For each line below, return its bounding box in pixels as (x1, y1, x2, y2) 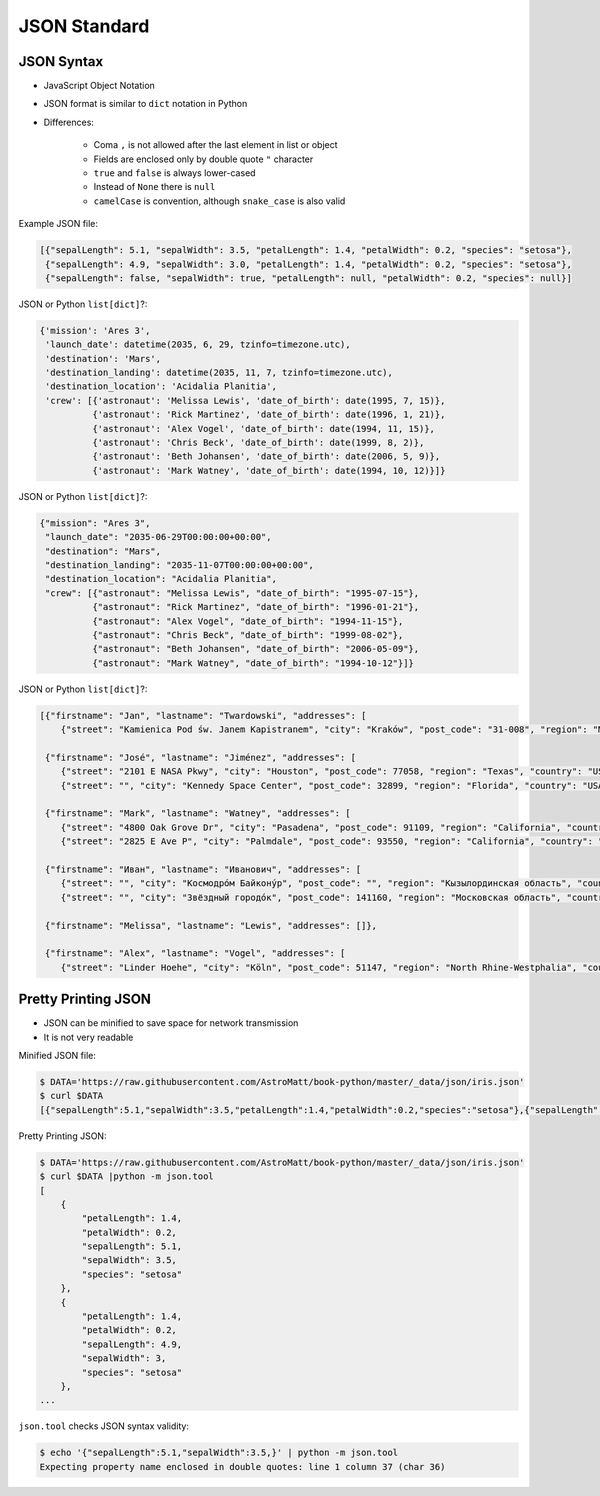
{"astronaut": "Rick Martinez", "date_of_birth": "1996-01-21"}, (91, 601, 420, 613)
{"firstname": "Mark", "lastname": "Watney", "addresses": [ (45, 808, 351, 819)
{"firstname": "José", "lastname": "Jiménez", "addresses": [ (45, 751, 357, 763)
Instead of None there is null (93, 181, 216, 193)
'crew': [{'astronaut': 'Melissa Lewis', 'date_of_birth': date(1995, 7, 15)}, (45, 395, 446, 406)
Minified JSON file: (18, 1049, 97, 1061)
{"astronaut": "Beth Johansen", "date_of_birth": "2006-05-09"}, (91, 643, 420, 655)
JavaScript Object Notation (43, 80, 155, 92)
